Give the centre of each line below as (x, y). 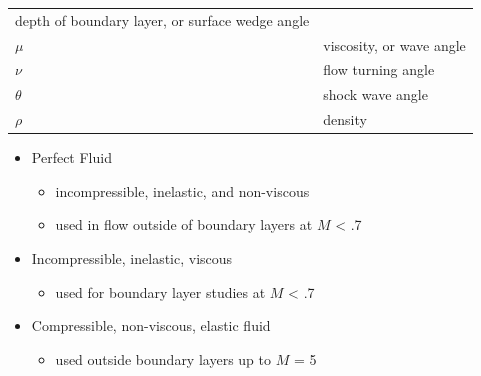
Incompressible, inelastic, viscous (132, 258)
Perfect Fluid (71, 157)
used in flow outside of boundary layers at (184, 224)
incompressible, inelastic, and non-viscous (182, 190)
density (345, 119)
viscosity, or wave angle (394, 44)
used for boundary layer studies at (160, 291)
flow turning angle (379, 69)
